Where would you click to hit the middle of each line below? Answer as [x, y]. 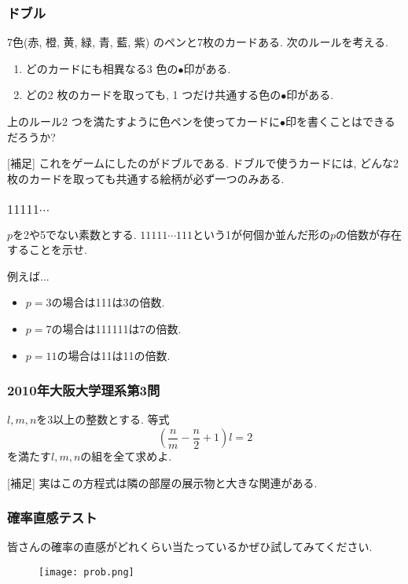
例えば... [28, 275]
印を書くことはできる [340, 121]
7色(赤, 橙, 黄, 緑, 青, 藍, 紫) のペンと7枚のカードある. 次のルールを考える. [198, 42]
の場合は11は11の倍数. [114, 355]
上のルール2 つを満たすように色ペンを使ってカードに [143, 121]
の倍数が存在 [369, 234]
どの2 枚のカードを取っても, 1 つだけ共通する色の [153, 95]
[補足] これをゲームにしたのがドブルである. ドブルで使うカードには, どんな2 [203, 163]
